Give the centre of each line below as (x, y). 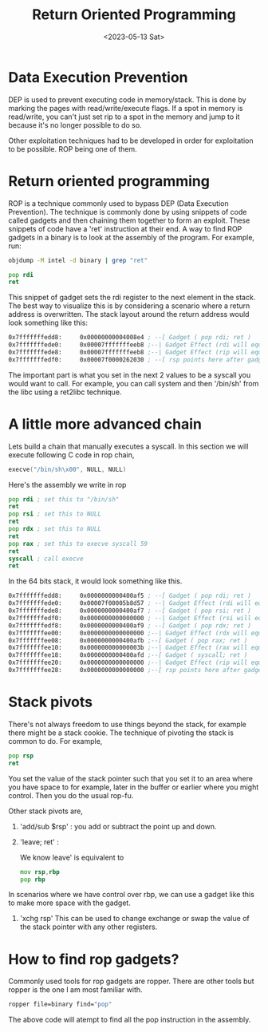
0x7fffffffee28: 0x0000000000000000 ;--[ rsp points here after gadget (137, 670)
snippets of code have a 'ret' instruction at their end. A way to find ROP (125, 228)
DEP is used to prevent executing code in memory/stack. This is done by (127, 99)
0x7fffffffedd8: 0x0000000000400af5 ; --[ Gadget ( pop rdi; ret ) (130, 596)
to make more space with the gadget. (70, 903)
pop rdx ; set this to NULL (55, 529)
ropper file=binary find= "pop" (60, 1004)
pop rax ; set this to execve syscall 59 (78, 544)
